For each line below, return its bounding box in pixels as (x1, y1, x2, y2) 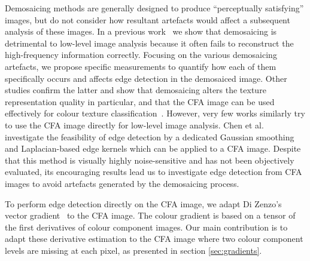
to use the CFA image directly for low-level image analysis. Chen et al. (5, 118, 264, 131)
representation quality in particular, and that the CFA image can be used (5, 95, 275, 108)
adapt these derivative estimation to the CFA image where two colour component (5, 232, 303, 245)
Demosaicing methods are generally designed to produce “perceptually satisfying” (5, 2, 304, 14)
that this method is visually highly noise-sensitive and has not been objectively (5, 153, 294, 166)
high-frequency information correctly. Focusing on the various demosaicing (5, 48, 277, 61)
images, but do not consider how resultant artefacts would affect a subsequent (5, 13, 290, 26)
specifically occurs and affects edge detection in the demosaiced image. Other (5, 72, 287, 84)
